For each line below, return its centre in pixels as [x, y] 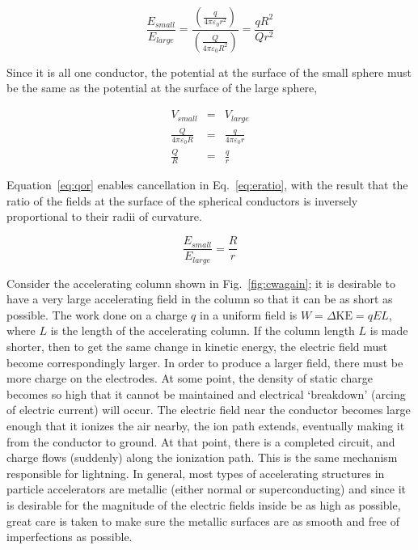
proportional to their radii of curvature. [104, 216]
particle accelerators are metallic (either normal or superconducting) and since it [207, 489]
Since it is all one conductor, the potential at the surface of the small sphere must [209, 72]
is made [389, 330]
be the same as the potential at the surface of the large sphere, [162, 88]
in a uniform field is [249, 314]
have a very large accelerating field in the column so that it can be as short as [200, 299]
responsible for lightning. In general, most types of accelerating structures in [196, 473]
